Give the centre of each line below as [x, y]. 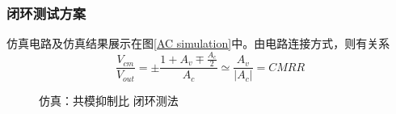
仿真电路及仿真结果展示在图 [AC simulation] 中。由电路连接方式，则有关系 [198, 43]
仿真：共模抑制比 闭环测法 [109, 101]
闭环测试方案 [46, 13]
